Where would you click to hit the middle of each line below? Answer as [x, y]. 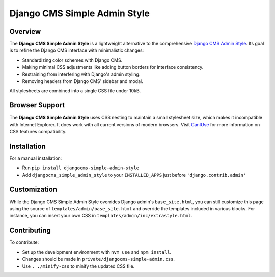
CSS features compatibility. [38, 132]
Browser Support [37, 105]
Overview [25, 31]
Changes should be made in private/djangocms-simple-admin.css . [99, 259]
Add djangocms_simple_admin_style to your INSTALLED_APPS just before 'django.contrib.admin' [134, 175]
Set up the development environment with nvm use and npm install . [97, 252]
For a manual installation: [36, 158]
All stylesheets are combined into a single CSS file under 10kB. [75, 91]
